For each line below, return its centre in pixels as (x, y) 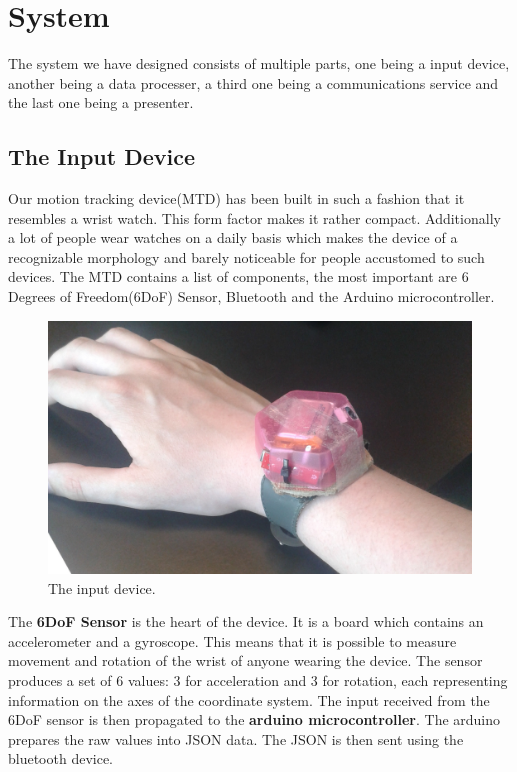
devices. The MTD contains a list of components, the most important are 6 (238, 276)
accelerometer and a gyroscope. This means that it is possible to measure (232, 640)
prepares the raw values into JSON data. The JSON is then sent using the (236, 738)
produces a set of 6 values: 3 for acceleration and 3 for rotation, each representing (258, 680)
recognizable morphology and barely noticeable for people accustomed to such (246, 256)
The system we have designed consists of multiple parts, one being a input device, (259, 63)
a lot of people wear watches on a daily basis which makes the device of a (233, 237)
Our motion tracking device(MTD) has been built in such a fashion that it (236, 198)
